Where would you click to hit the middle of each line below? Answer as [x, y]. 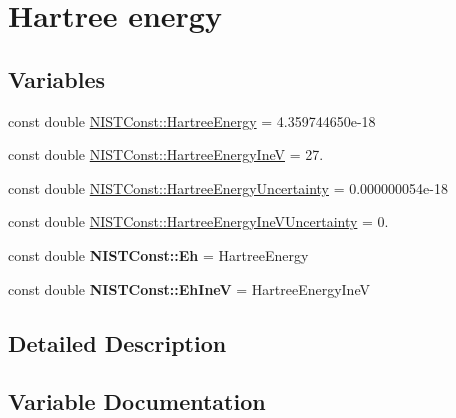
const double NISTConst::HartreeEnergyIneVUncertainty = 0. [198, 221]
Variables [57, 78]
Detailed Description [117, 342]
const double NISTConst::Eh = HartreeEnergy [158, 254]
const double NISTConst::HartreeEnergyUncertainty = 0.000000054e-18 [228, 187]
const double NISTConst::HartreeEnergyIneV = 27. [166, 154]
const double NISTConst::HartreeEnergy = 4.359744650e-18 [192, 120]
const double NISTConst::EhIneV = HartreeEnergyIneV [189, 288]
